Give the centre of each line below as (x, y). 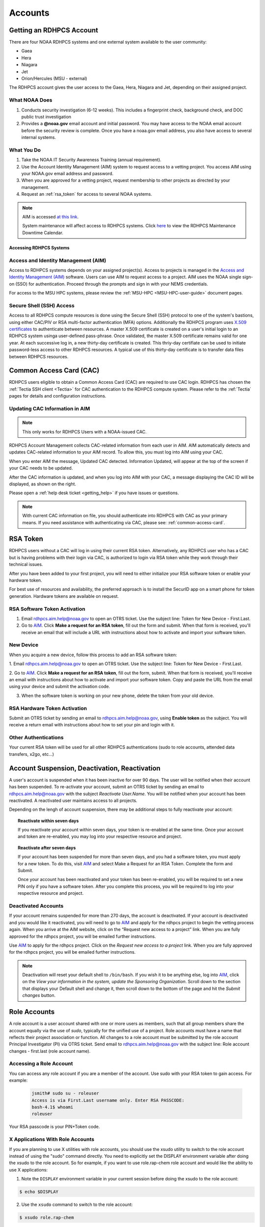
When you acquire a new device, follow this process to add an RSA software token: (93, 655)
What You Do (25, 150)
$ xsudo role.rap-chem (47, 1218)
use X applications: (28, 1170)
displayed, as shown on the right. (42, 484)
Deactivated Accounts (36, 906)
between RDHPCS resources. (39, 356)
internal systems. (39, 137)
